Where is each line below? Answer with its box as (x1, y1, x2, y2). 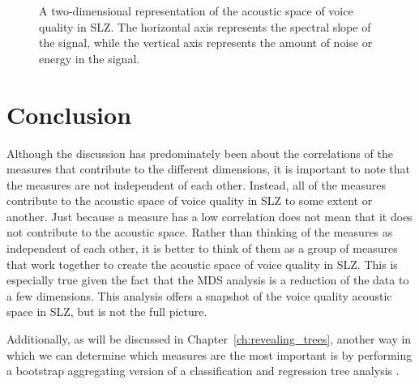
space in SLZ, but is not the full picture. (6, 303, 207, 320)
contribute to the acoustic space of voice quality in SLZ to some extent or (6, 192, 373, 209)
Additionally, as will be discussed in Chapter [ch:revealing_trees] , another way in (6, 331, 412, 348)
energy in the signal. (39, 49, 140, 66)
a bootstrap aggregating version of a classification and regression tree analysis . (6, 362, 400, 379)
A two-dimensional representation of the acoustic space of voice (39, 2, 353, 19)
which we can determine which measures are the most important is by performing (6, 346, 413, 363)
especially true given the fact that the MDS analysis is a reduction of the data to (6, 271, 409, 288)
